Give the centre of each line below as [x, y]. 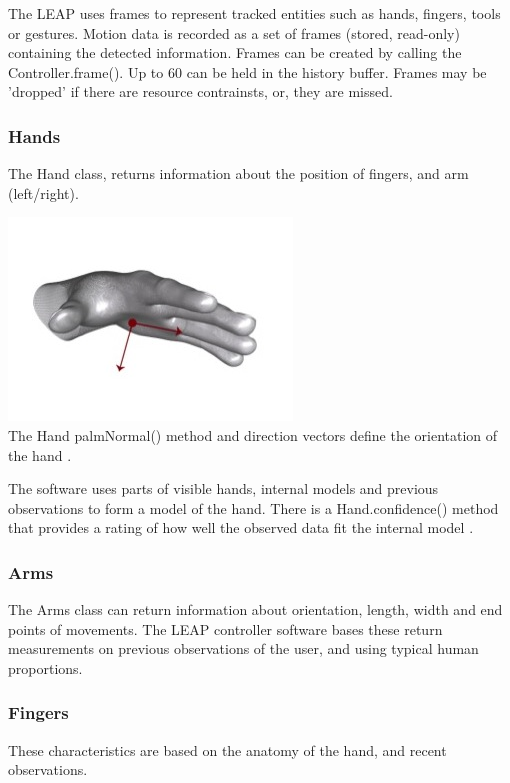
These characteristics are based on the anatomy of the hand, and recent [227, 749]
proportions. [45, 667]
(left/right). [43, 192]
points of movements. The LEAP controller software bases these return [225, 628]
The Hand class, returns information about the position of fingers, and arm [238, 173]
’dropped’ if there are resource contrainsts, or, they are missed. [200, 91]
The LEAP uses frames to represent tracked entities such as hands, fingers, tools [254, 13]
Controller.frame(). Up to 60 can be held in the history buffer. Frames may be [247, 71]
